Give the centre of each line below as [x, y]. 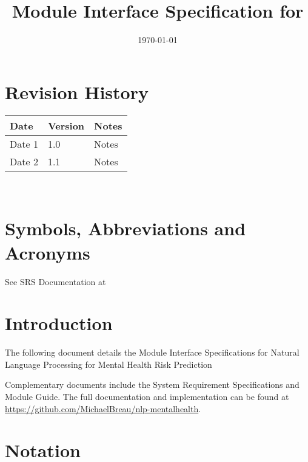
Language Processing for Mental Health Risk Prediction [109, 364]
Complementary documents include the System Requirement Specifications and [152, 384]
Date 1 [24, 143]
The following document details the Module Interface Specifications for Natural [152, 352]
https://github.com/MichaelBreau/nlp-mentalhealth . [103, 408]
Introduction [59, 323]
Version [66, 125]
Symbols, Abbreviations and [126, 228]
